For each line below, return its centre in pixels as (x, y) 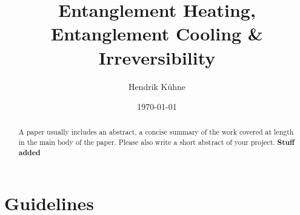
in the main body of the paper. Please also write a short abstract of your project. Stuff (157, 143)
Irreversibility (157, 57)
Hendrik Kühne (157, 86)
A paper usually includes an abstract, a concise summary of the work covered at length (156, 132)
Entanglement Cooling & (157, 34)
